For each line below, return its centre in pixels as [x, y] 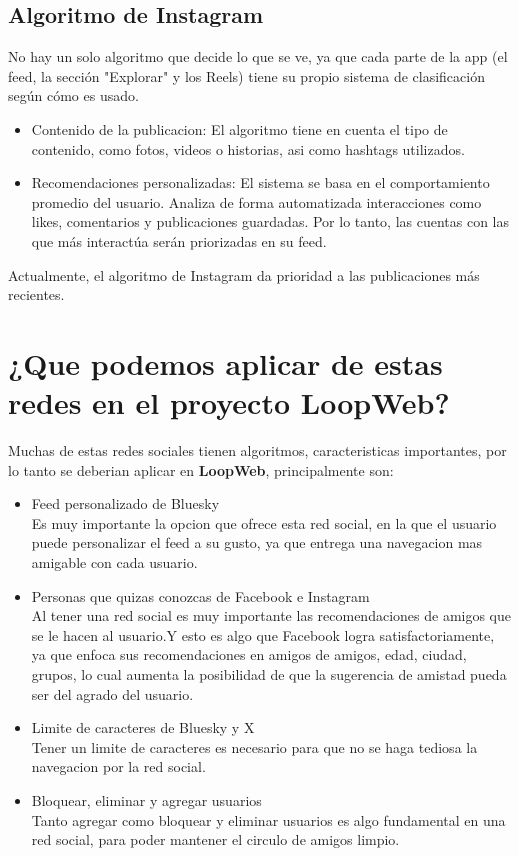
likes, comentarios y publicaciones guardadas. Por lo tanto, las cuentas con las [270, 221]
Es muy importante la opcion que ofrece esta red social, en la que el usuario [264, 522]
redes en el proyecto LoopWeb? [229, 402]
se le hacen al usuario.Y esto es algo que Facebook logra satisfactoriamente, [263, 634]
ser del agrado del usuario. [112, 693]
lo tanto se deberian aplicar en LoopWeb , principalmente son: [201, 469]
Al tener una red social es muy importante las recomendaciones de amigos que [271, 615]
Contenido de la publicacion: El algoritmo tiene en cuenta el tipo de [239, 128]
